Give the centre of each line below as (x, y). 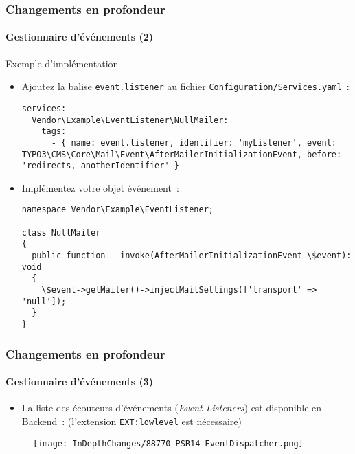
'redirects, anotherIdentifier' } (100, 166)
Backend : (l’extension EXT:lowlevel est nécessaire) (131, 421)
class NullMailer (61, 232)
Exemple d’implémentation (62, 63)
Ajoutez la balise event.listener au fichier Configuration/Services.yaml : (185, 86)
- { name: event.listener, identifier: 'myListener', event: (194, 143)
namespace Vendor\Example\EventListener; (117, 210)
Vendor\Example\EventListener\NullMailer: (130, 120)
